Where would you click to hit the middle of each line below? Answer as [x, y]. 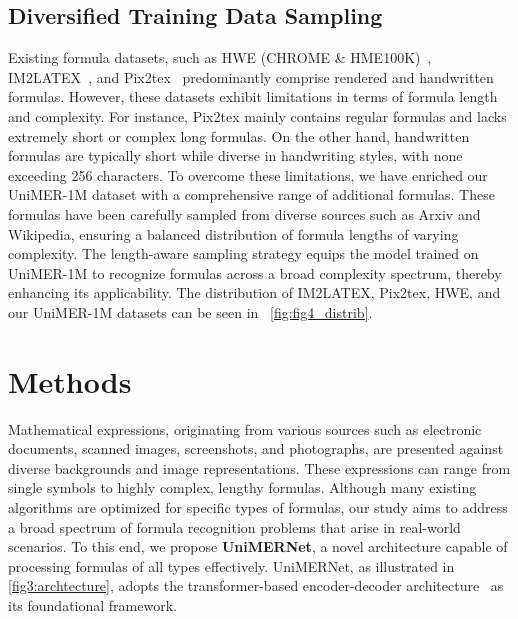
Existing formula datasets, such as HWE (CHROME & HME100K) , [220, 57]
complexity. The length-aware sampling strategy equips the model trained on [243, 253]
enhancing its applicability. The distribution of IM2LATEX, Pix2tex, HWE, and [254, 292]
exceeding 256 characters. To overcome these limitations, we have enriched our [248, 174]
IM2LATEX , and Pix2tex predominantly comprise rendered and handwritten [251, 76]
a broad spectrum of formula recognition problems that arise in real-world [234, 526]
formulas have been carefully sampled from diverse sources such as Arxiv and [244, 213]
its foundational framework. [92, 604]
